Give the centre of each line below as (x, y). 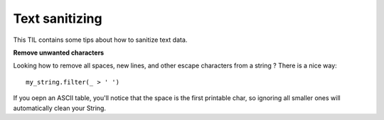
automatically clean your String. (60, 108)
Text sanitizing (58, 18)
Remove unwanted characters (59, 53)
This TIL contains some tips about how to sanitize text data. (100, 40)
